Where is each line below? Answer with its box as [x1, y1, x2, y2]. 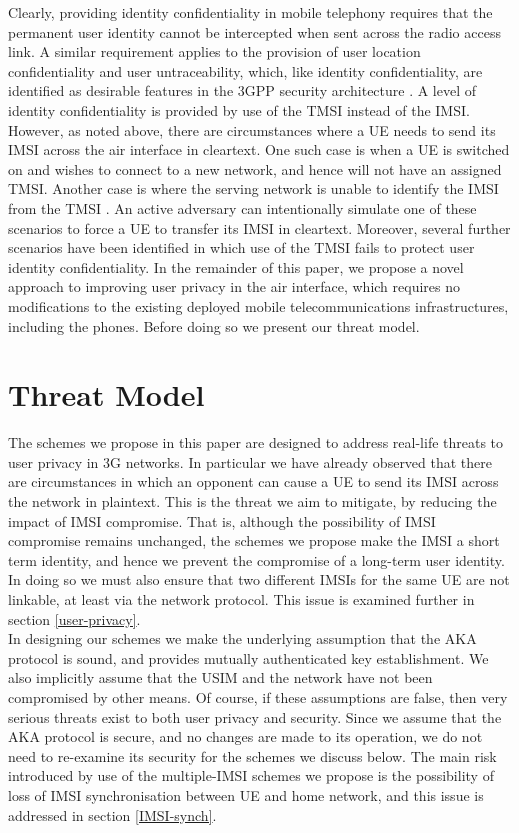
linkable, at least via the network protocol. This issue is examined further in [8, 588, 475, 609]
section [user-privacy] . [8, 608, 141, 629]
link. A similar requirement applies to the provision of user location [8, 41, 421, 62]
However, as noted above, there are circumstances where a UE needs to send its [8, 119, 496, 140]
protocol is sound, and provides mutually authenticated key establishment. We [8, 647, 489, 668]
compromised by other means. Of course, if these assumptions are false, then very [8, 686, 508, 707]
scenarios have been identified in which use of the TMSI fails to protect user [8, 237, 475, 258]
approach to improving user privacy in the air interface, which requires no [8, 276, 460, 297]
